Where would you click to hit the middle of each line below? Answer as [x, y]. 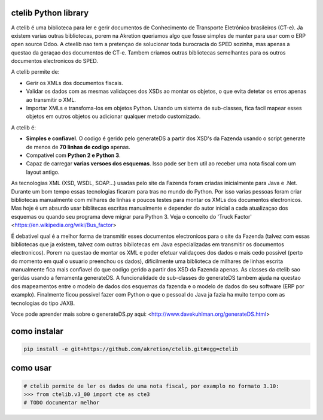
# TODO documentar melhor [62, 403]
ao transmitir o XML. [51, 99]
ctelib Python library [50, 13]
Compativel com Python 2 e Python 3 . [73, 155]
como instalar [37, 331]
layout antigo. [43, 172]
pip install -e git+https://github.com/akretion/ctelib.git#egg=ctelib [131, 349]
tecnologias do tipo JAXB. [43, 303]
